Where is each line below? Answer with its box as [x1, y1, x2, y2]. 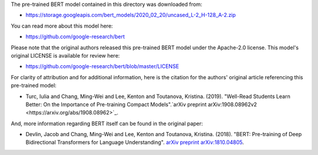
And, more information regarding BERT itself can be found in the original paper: [11, 120, 203, 127]
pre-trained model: [11, 82, 57, 89]
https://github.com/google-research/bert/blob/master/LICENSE [25, 63, 180, 70]
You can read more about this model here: [11, 22, 113, 29]
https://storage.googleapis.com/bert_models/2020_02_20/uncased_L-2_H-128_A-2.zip [25, 12, 236, 19]
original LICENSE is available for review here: [11, 52, 120, 59]
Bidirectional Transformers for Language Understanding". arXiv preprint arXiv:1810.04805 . [25, 139, 244, 146]
